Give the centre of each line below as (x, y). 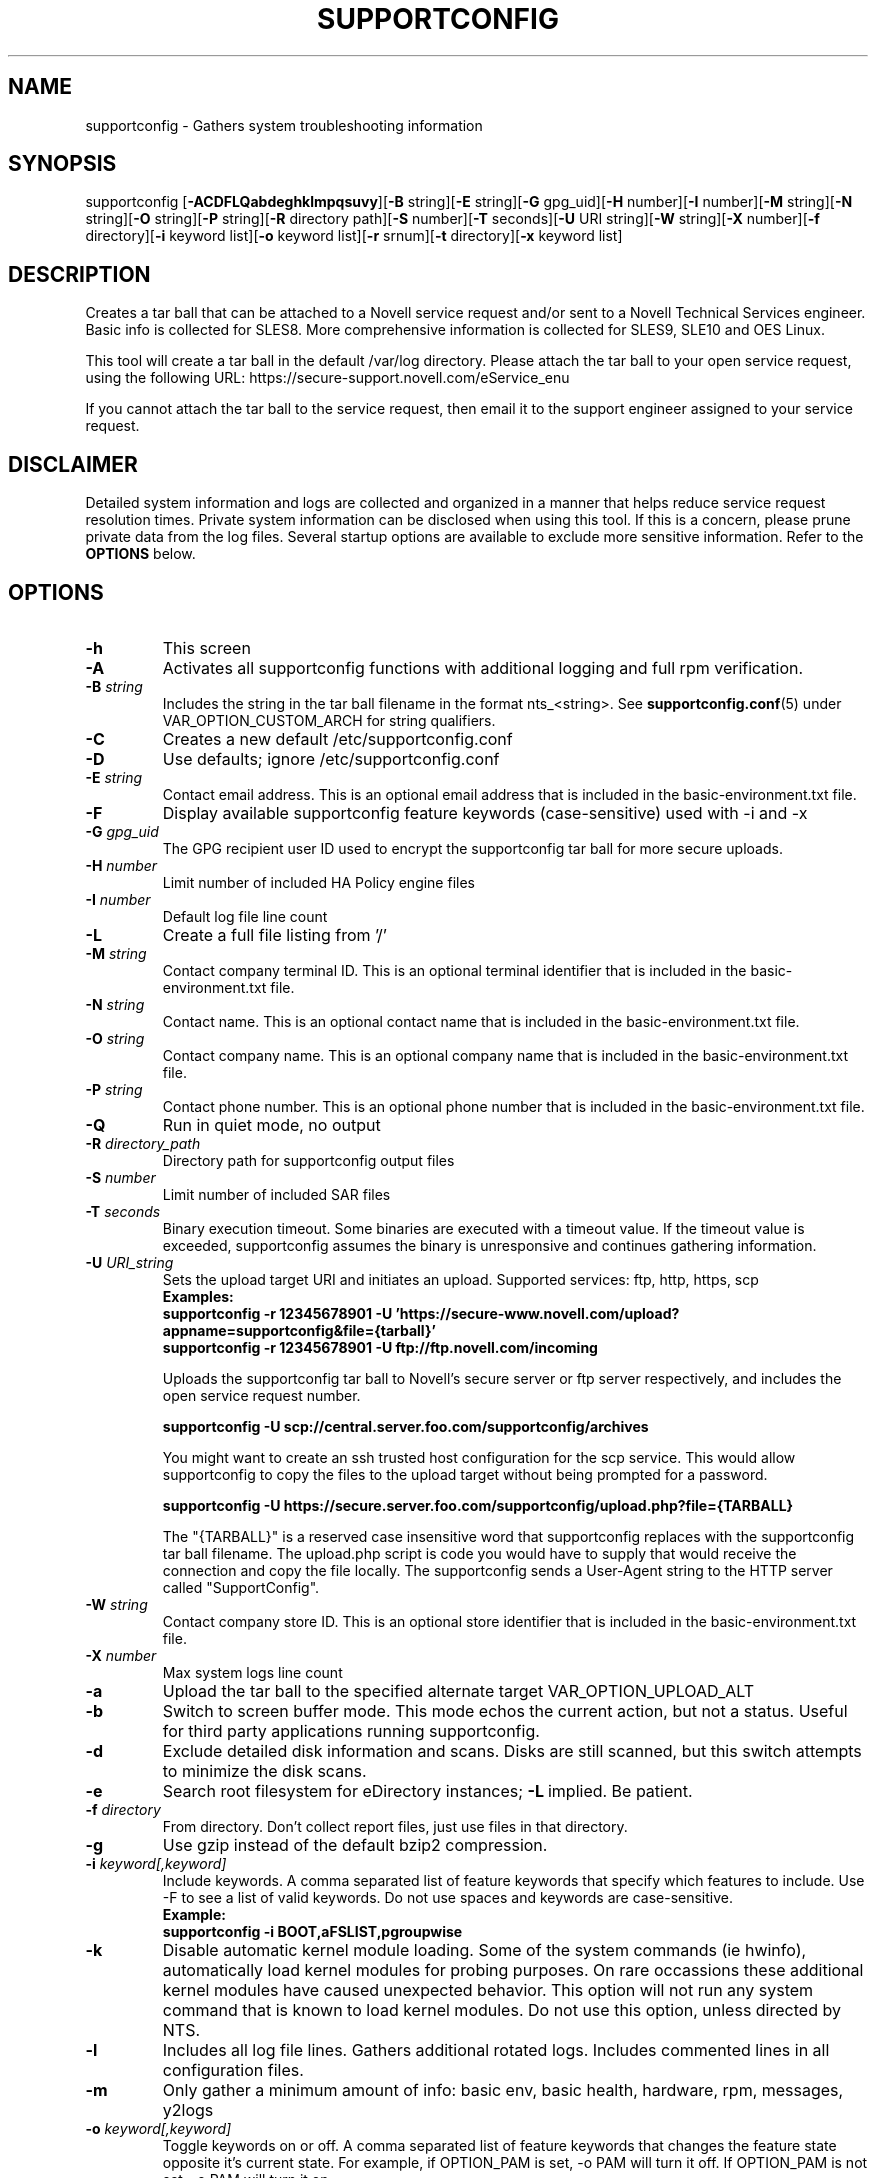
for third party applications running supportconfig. (351, 1730)
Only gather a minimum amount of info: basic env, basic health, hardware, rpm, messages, (503, 2089)
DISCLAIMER (73, 464)
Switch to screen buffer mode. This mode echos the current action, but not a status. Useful (505, 1710)
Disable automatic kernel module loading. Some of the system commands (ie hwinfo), (484, 1949)
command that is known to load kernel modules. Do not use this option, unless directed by (501, 2009)
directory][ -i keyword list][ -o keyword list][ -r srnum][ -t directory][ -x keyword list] (354, 236)
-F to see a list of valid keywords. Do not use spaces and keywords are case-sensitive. (448, 1897)
